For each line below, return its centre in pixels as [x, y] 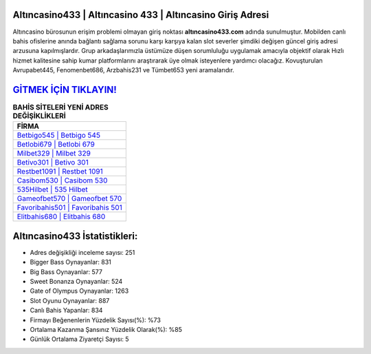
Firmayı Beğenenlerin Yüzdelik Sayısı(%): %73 [95, 320]
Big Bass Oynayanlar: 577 [66, 271]
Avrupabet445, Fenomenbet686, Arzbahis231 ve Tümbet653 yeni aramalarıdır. [124, 70]
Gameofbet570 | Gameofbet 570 [69, 198]
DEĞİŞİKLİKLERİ [40, 116]
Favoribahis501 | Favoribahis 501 [70, 208]
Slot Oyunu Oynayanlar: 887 [70, 300]
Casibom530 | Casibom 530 [62, 180]
